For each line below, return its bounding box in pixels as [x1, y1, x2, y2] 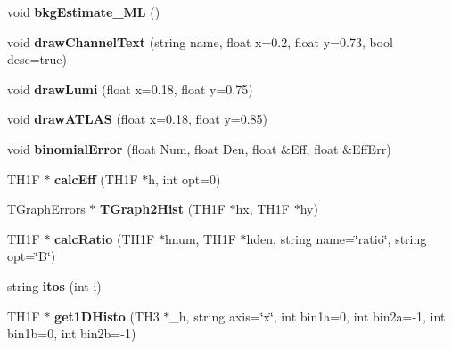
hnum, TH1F [164, 229, 236, 248]
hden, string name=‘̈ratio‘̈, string [246, 229, 427, 248]
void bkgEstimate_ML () [7, 3, 160, 20]
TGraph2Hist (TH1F [100, 199, 226, 218]
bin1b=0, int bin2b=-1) [7, 324, 136, 343]
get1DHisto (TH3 [54, 306, 160, 325]
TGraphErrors [7, 199, 86, 218]
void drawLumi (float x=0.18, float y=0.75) [7, 79, 253, 98]
